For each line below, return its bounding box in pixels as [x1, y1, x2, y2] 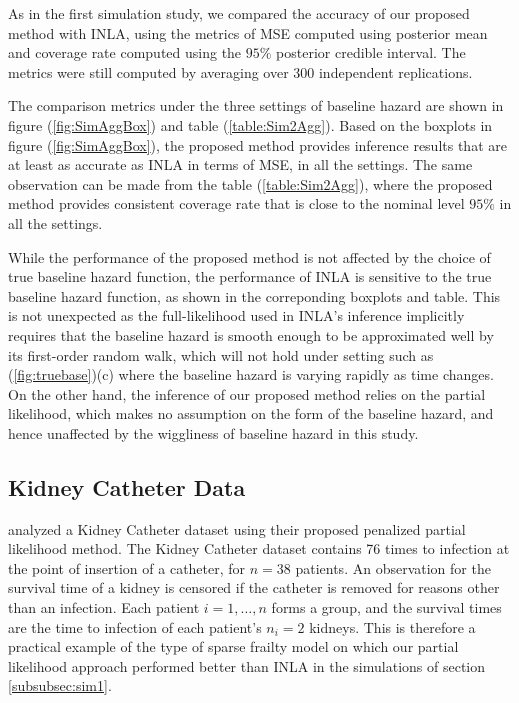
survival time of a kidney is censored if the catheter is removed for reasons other [8, 577, 500, 598]
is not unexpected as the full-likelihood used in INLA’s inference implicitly [8, 305, 465, 326]
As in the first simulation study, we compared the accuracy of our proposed [8, 3, 470, 23]
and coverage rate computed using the [8, 42, 242, 63]
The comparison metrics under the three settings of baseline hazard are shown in [8, 95, 504, 116]
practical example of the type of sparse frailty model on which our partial [8, 636, 459, 657]
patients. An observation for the [295, 557, 491, 578]
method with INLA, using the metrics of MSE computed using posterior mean [8, 22, 488, 43]
